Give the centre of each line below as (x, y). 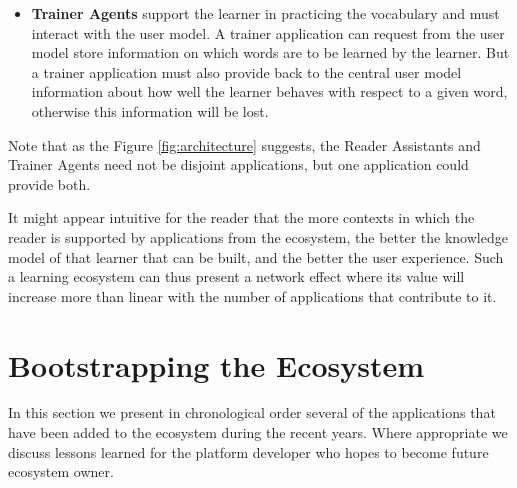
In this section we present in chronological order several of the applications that (252, 412)
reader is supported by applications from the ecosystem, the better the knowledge (258, 236)
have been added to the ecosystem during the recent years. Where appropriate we (258, 432)
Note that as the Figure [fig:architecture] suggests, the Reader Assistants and (244, 144)
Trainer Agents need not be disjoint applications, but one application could (238, 164)
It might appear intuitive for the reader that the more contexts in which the (241, 217)
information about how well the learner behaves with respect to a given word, (269, 91)
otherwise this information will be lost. (150, 110)
